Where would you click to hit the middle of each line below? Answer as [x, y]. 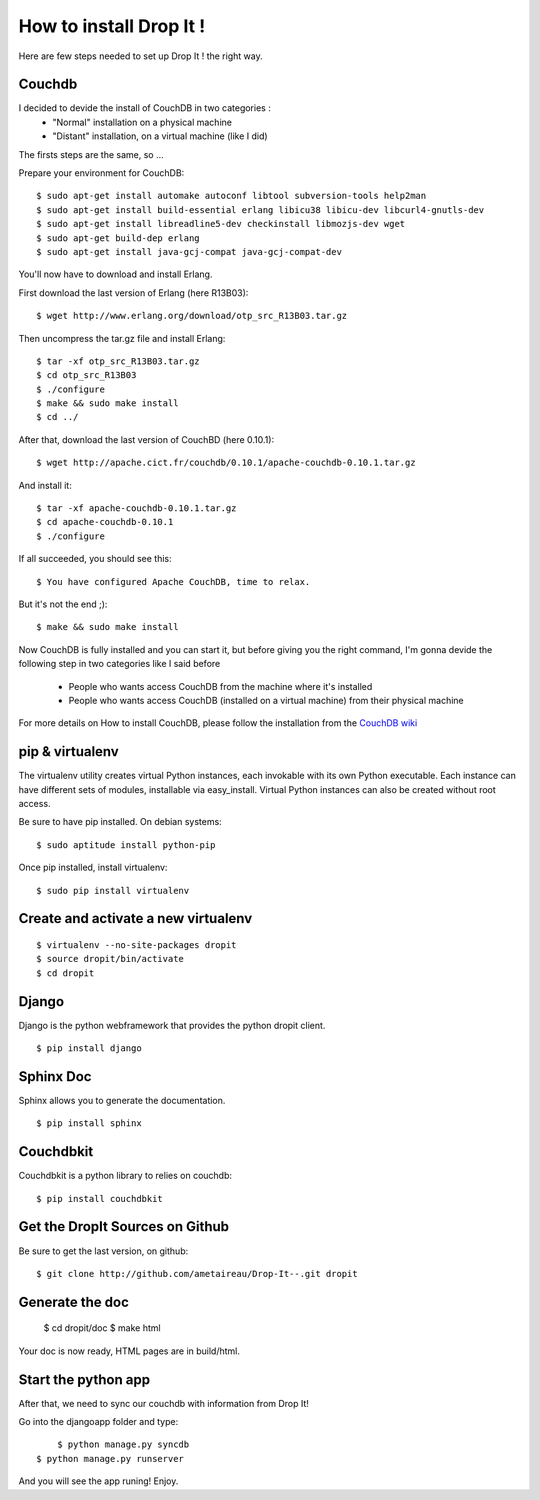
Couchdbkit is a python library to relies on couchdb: [125, 1176]
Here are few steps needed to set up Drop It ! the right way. [141, 56]
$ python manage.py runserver [110, 1458]
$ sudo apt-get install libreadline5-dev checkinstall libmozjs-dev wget [221, 224]
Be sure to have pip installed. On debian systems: [120, 822]
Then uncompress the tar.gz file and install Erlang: [122, 338]
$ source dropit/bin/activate [110, 959]
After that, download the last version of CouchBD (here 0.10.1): [146, 439]
